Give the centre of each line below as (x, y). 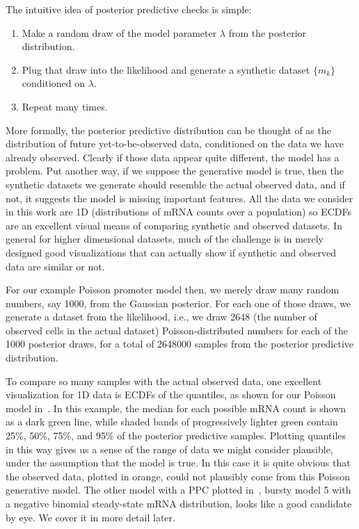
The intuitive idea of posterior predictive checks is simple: (129, 9)
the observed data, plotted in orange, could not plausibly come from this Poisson (178, 476)
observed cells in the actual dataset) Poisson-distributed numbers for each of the (177, 330)
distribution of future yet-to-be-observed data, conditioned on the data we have (175, 144)
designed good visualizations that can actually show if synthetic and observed (171, 252)
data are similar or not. (55, 266)
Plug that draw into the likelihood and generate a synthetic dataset (166, 69)
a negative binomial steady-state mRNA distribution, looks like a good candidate (179, 503)
